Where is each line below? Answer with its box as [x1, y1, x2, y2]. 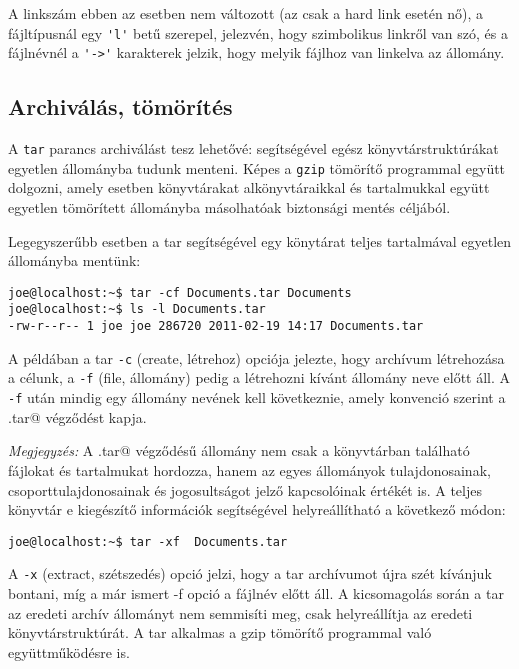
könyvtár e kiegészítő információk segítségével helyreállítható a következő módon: [8, 499, 506, 520]
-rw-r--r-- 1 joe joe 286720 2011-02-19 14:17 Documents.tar [8, 319, 424, 334]
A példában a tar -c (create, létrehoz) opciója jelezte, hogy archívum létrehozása [8, 347, 505, 368]
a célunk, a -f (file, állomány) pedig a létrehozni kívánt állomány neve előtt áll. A [8, 367, 511, 388]
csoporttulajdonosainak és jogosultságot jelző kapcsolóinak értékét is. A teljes [8, 479, 482, 500]
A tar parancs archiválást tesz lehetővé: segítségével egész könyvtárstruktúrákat [8, 138, 499, 159]
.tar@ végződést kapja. [8, 406, 147, 427]
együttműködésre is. [8, 641, 130, 662]
